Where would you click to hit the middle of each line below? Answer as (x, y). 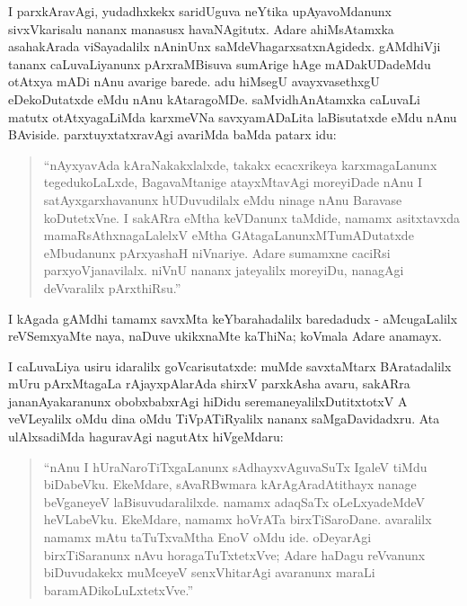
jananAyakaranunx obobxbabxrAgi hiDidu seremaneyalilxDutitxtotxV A (208, 401)
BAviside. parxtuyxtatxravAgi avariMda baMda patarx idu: (172, 134)
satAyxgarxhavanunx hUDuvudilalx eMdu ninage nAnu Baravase (223, 199)
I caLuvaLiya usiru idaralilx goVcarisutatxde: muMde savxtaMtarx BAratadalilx (230, 365)
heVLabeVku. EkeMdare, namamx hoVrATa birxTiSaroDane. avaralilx (238, 519)
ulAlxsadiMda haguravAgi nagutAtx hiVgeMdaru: (146, 437)
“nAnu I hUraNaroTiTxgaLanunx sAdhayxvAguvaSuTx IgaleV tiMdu (235, 466)
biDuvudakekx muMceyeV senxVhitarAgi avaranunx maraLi (209, 572)
